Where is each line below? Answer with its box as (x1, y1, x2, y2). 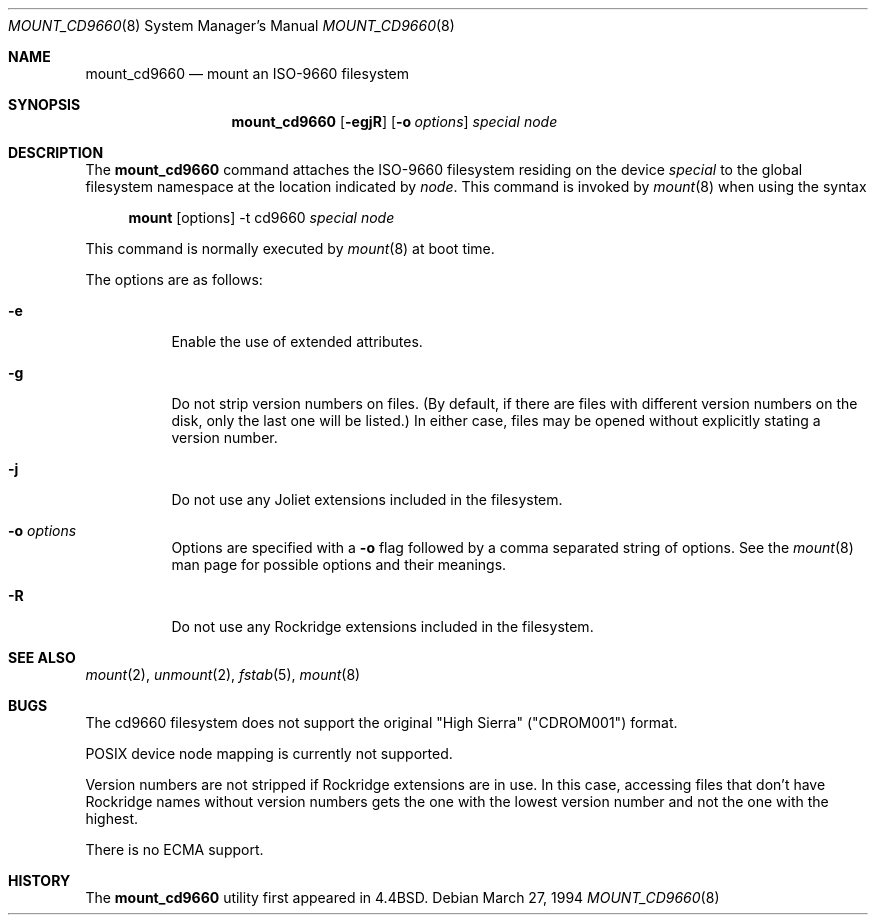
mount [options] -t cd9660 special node (128, 209, 395, 226)
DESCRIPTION (8, 144, 104, 161)
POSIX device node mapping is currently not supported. (85, 745, 453, 762)
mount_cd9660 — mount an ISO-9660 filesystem (85, 65, 410, 82)
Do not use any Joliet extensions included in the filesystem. (171, 491, 563, 508)
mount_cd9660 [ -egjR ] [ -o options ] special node (231, 113, 558, 130)
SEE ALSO (8, 649, 76, 666)
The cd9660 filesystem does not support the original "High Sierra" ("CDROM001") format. (85, 714, 678, 731)
